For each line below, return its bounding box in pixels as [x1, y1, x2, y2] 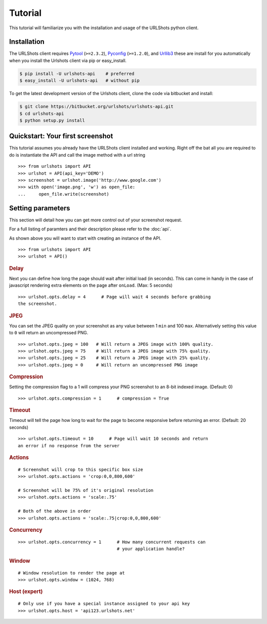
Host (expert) [9, 588, 43, 595]
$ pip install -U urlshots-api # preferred [19, 71, 134, 76]
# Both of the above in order [18, 508, 91, 514]
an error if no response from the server [18, 443, 120, 448]
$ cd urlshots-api [19, 110, 64, 116]
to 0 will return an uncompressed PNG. [9, 330, 89, 336]
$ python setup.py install [19, 117, 85, 123]
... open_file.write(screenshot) [18, 191, 110, 197]
